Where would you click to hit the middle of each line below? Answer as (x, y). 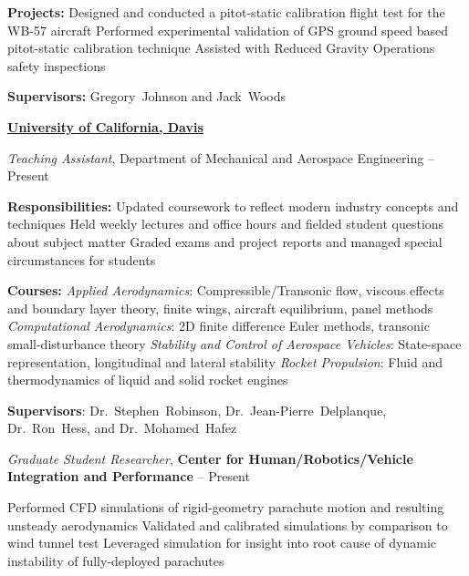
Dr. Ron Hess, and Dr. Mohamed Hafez (122, 428)
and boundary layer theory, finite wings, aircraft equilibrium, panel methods (220, 308)
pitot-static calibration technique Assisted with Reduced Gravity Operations (221, 48)
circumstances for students (82, 259)
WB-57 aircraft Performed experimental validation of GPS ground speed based (228, 30)
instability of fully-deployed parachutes (116, 560)
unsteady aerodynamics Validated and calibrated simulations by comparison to (228, 525)
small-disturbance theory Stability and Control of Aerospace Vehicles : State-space (234, 343)
